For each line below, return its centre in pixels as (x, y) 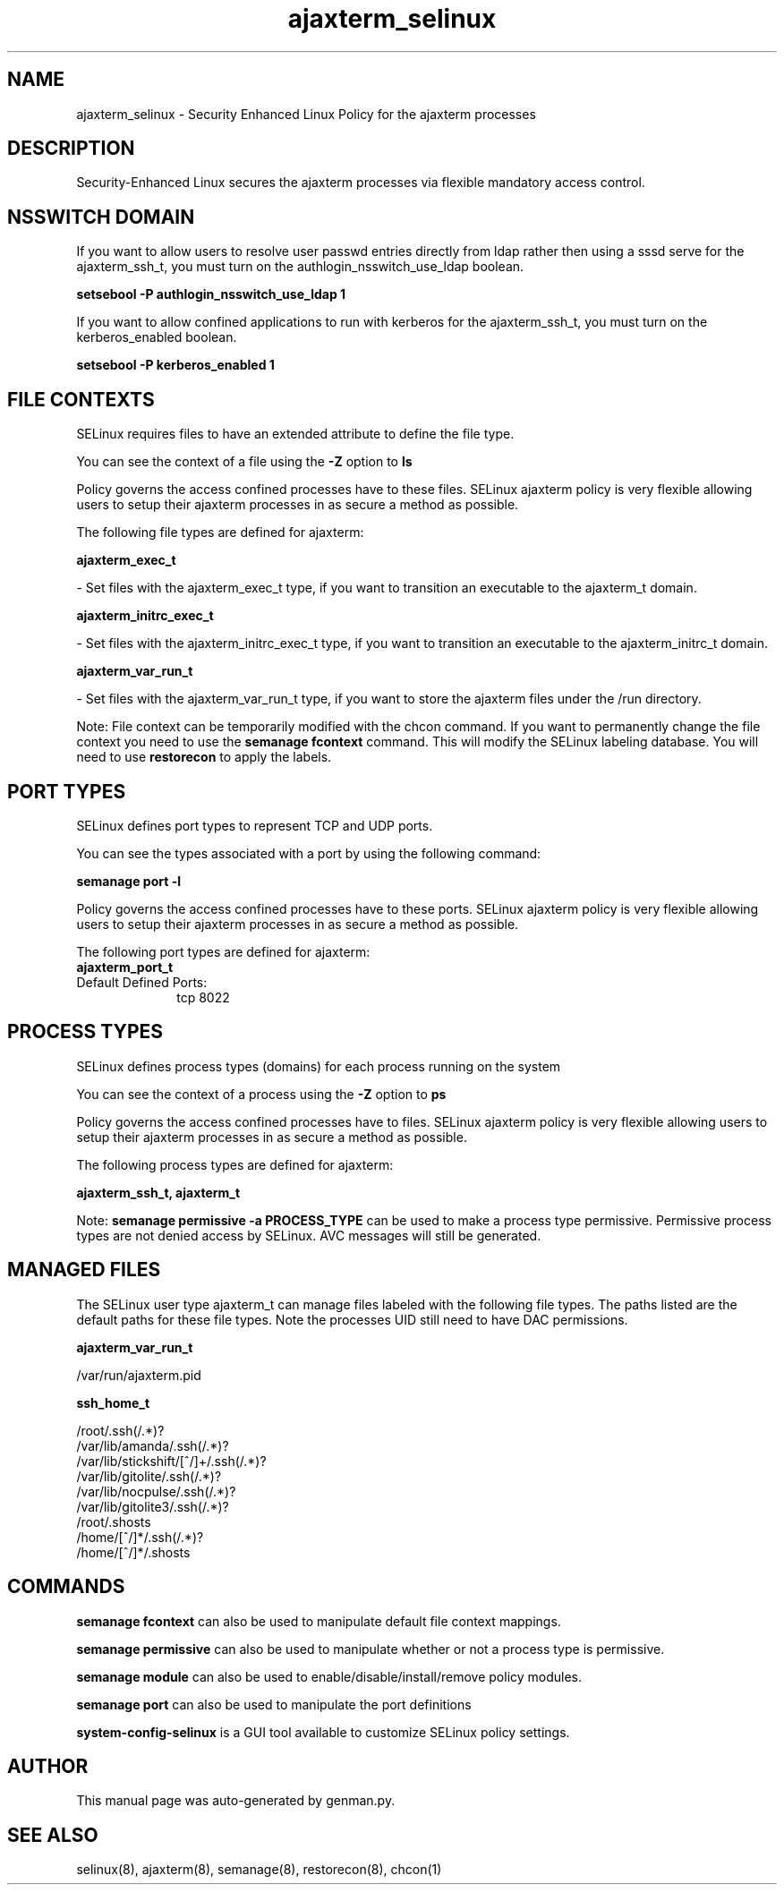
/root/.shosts (114, 1521)
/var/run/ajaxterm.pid (139, 1375)
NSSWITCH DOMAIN (101, 217)
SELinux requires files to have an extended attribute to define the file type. (295, 434)
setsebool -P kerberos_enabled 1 (175, 365)
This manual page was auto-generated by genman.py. (236, 1801)
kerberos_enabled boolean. (157, 337)
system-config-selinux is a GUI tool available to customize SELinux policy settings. (323, 1732)
